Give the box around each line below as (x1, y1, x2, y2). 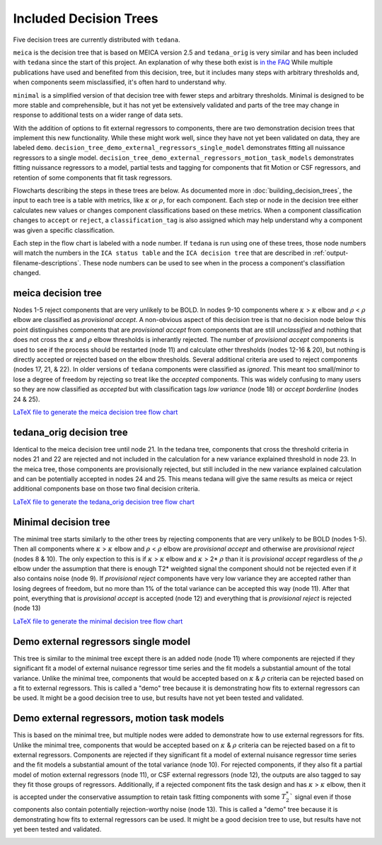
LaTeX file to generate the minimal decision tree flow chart (13, 616, 183, 626)
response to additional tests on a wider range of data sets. (13, 110, 183, 120)
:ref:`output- (312, 248, 349, 258)
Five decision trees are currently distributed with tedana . (13, 35, 180, 44)
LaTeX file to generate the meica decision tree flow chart (13, 408, 178, 416)
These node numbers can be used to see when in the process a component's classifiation (82, 258, 345, 267)
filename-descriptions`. (13, 258, 81, 267)
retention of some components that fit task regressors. (13, 173, 173, 182)
